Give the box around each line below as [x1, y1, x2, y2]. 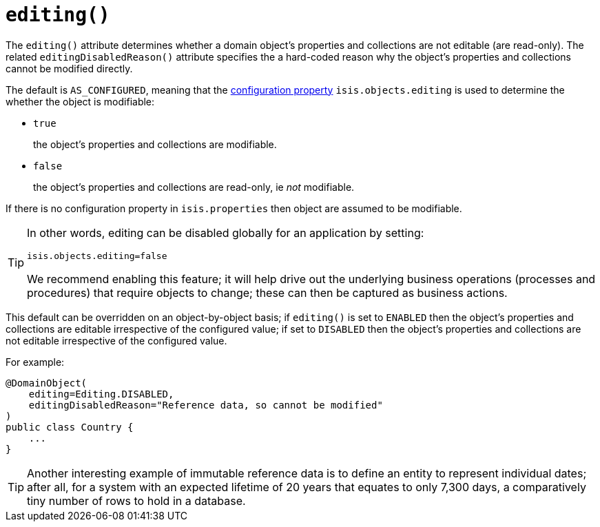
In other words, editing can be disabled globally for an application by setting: [27, 225, 424, 240]
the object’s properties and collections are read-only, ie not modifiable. [33, 180, 355, 193]
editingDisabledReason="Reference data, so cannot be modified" [28, 399, 383, 411]
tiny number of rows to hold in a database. [27, 493, 246, 508]
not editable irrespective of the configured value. [6, 334, 227, 347]
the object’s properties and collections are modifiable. [33, 138, 277, 150]
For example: [6, 355, 65, 368]
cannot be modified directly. [6, 62, 133, 74]
